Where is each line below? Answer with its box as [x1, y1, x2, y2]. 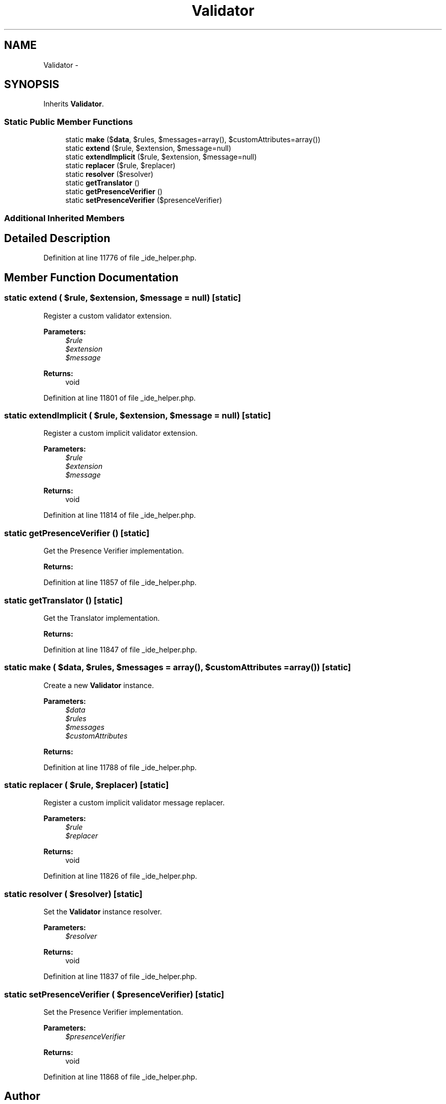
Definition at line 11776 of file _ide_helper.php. [43, 253, 197, 262]
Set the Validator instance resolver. [43, 907, 162, 916]
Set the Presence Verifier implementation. [43, 1007, 183, 1016]
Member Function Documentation [4, 271, 179, 284]
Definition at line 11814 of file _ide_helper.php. [43, 511, 196, 520]
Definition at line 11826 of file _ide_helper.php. [43, 872, 198, 881]
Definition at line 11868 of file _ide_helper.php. [43, 1072, 198, 1081]
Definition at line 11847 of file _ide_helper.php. [43, 645, 197, 654]
